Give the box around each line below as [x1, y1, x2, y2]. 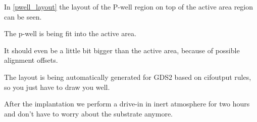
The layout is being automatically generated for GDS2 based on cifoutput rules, [4, 71, 251, 82]
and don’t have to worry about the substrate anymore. [4, 108, 173, 118]
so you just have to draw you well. [4, 81, 110, 92]
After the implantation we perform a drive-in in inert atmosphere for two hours [4, 98, 250, 109]
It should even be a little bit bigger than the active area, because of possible [4, 45, 240, 55]
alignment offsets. [4, 55, 58, 65]
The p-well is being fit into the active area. [4, 28, 136, 39]
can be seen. [4, 11, 42, 22]
